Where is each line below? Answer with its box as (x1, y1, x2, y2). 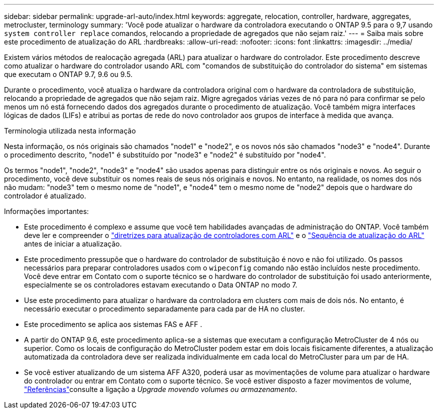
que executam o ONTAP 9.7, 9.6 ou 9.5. (4, 70, 132, 78)
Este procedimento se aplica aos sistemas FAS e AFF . (24, 320, 202, 328)
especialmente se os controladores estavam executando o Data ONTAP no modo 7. (24, 280, 297, 289)
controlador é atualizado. (4, 191, 86, 200)
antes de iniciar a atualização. (24, 239, 122, 248)
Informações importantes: (4, 207, 89, 215)
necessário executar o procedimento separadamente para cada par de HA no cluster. (24, 304, 305, 313)
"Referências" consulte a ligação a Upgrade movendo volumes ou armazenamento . (24, 385, 297, 393)
